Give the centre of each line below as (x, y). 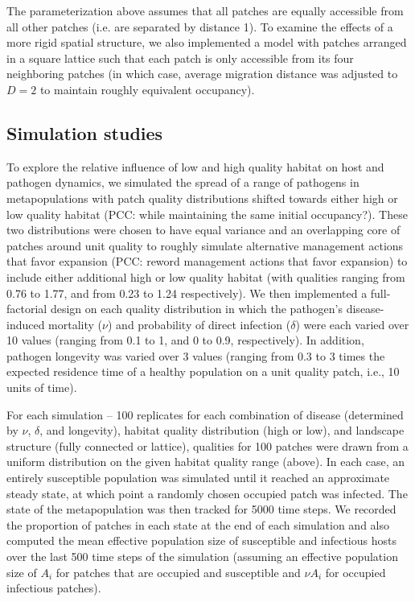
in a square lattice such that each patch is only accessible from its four (180, 58)
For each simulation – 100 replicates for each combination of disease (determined (205, 414)
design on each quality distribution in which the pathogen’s (197, 309)
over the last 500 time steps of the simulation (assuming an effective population (202, 557)
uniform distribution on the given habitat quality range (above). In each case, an (205, 462)
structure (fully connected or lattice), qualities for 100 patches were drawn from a (207, 445)
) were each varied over (352, 324)
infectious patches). (54, 588)
